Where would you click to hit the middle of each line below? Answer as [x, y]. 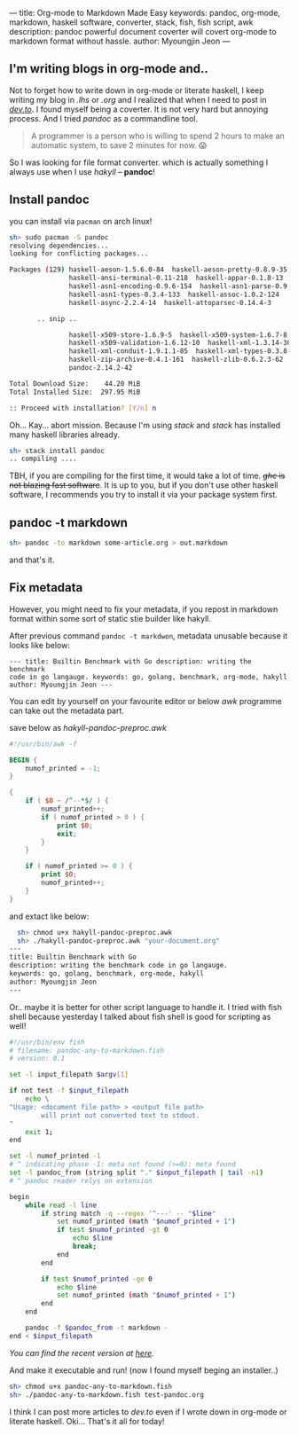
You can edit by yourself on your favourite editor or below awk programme [145, 701]
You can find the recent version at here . [82, 1353]
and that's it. [32, 560]
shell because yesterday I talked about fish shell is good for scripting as [140, 1016]
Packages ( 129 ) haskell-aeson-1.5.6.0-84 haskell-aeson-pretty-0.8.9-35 [149, 270]
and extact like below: [49, 916]
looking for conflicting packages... [79, 254]
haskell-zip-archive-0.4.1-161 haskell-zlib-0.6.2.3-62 [176, 360]
